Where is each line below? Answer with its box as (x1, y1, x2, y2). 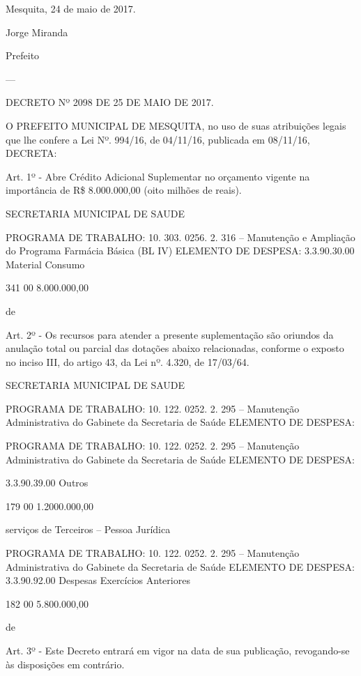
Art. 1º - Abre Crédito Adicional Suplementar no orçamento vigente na (6, 169, 310, 183)
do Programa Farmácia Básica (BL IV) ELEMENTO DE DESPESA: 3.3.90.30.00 (6, 243, 355, 258)
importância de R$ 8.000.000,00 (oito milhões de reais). (6, 183, 242, 197)
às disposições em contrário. (6, 656, 125, 671)
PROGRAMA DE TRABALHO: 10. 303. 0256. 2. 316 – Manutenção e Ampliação (6, 229, 355, 244)
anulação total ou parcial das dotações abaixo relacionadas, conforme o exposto (6, 341, 344, 355)
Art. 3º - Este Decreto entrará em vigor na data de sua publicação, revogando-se (6, 643, 350, 657)
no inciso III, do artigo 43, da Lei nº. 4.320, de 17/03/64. (6, 354, 249, 369)
